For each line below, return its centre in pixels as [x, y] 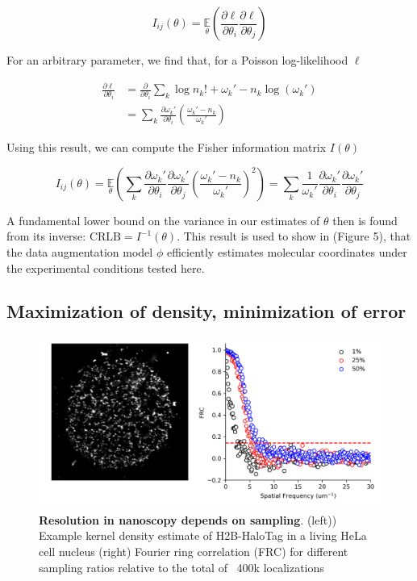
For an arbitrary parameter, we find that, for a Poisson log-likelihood [177, 60]
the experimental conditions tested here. [106, 268]
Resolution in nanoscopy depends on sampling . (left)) [188, 519]
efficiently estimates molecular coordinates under [287, 251]
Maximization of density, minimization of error [206, 311]
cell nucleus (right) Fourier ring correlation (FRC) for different [194, 552]
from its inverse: [46, 236]
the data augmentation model [80, 251]
